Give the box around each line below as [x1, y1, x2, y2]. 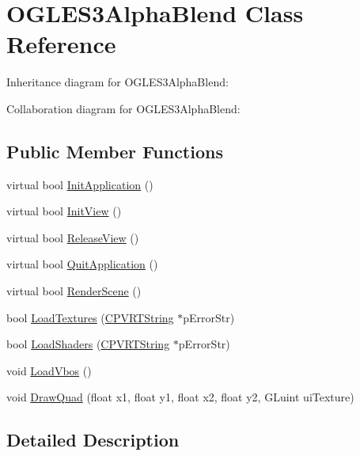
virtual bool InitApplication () [6, 176, 153, 192]
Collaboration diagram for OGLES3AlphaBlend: [6, 100, 241, 116]
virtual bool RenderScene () [6, 283, 142, 299]
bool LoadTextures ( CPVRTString [6, 309, 174, 325]
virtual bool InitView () [6, 203, 122, 219]
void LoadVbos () [6, 362, 92, 378]
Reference [6, 28, 116, 60]
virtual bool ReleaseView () [6, 229, 139, 245]
